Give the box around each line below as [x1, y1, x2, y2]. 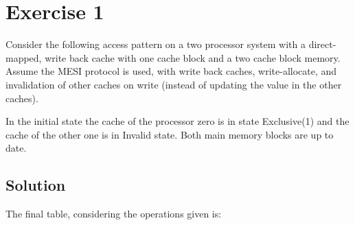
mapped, [5, 50, 42, 64]
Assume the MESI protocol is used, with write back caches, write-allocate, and [5, 64, 337, 78]
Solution [5, 174, 66, 196]
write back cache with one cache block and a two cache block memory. [45, 50, 341, 64]
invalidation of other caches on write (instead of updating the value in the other [5, 77, 342, 91]
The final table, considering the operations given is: [5, 206, 222, 221]
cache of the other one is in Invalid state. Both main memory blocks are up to [5, 127, 334, 141]
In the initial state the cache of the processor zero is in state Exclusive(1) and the [5, 114, 350, 128]
